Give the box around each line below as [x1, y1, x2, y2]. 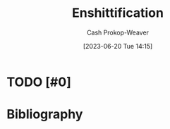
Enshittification [72, 5, 164, 21]
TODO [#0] [6, 74, 71, 90]
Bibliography [6, 106, 83, 123]
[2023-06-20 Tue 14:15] [83, 42, 153, 50]
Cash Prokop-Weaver [86, 28, 150, 37]
